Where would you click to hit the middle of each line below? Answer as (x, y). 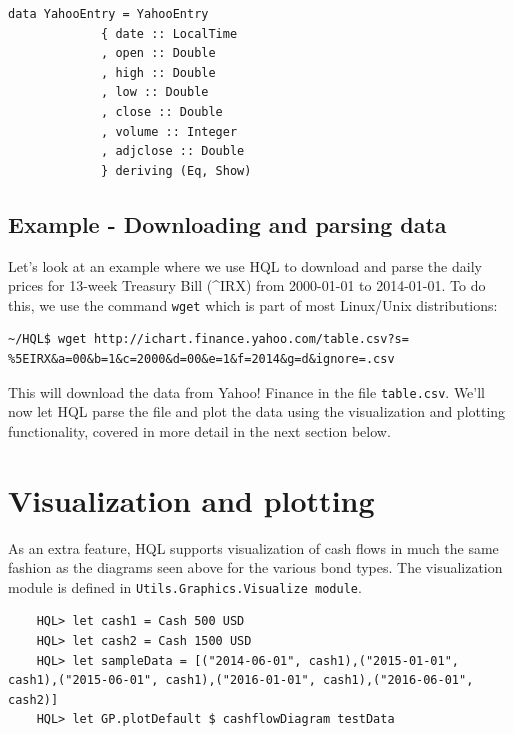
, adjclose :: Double (173, 151)
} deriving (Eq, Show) (176, 170)
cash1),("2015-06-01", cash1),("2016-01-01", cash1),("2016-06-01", (241, 680)
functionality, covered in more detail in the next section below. (199, 430)
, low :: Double (155, 92)
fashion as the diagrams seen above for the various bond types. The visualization (255, 567)
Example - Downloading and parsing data (227, 223)
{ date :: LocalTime (169, 33)
